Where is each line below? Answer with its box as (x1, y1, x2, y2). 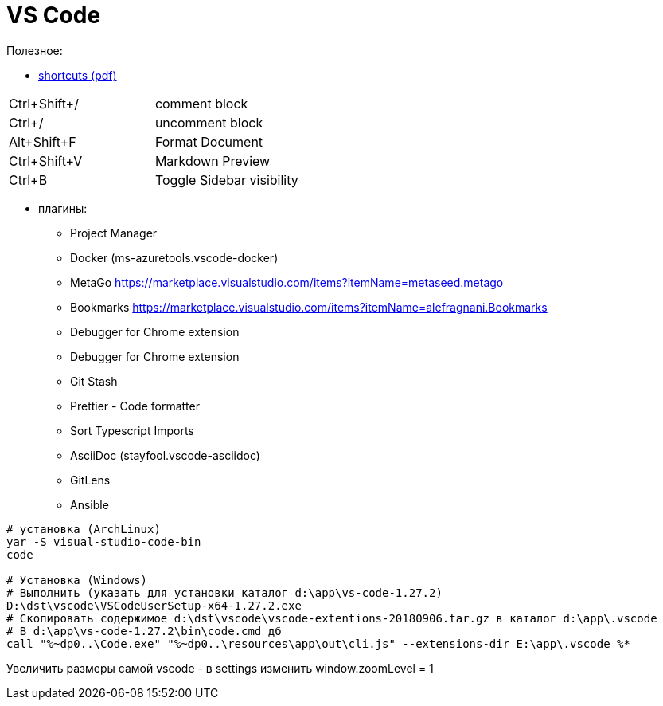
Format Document (154, 133, 263, 150)
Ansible (70, 497, 109, 512)
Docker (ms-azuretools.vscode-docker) (70, 250, 279, 265)
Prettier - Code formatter (70, 398, 200, 413)
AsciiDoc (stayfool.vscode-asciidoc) (70, 448, 260, 462)
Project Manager (70, 226, 158, 240)
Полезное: (6, 43, 63, 57)
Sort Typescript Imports (70, 423, 194, 437)
